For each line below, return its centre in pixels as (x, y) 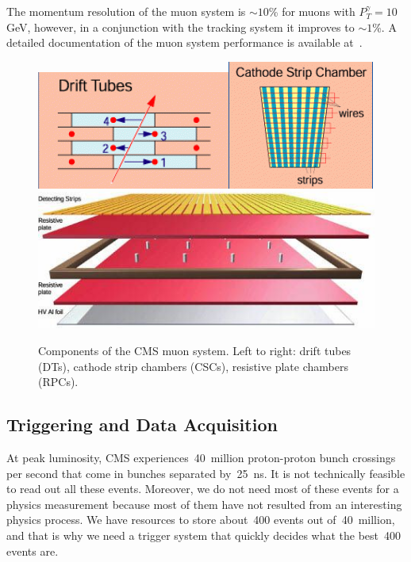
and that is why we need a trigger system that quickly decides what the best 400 (204, 535)
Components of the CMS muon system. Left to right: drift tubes (195, 351)
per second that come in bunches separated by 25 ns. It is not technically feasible (206, 473)
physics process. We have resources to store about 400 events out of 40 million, (201, 520)
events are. (33, 551)
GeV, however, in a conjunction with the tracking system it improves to (181, 27)
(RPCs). (58, 382)
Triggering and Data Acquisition (142, 424)
